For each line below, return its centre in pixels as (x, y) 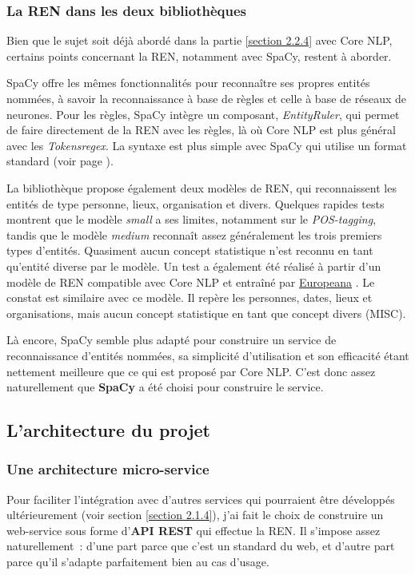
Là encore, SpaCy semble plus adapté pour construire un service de (172, 340)
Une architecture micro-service (108, 469)
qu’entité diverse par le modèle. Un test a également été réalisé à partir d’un (194, 266)
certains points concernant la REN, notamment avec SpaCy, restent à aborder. (199, 56)
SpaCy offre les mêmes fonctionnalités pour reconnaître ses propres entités (188, 83)
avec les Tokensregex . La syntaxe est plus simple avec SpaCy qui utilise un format (207, 145)
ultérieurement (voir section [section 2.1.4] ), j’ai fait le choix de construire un (195, 515)
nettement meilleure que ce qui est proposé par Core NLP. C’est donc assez (191, 371)
